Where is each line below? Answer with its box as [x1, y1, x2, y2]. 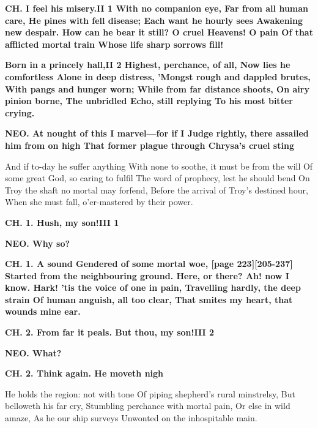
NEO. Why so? [5, 236, 70, 249]
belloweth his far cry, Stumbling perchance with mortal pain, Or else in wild [5, 399, 290, 412]
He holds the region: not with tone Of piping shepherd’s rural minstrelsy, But [5, 387, 295, 400]
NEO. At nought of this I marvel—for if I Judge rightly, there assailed [5, 127, 309, 140]
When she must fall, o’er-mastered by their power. [5, 195, 193, 208]
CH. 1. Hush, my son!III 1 [5, 216, 119, 228]
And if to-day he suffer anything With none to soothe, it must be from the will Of [5, 159, 313, 172]
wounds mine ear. [5, 305, 81, 318]
